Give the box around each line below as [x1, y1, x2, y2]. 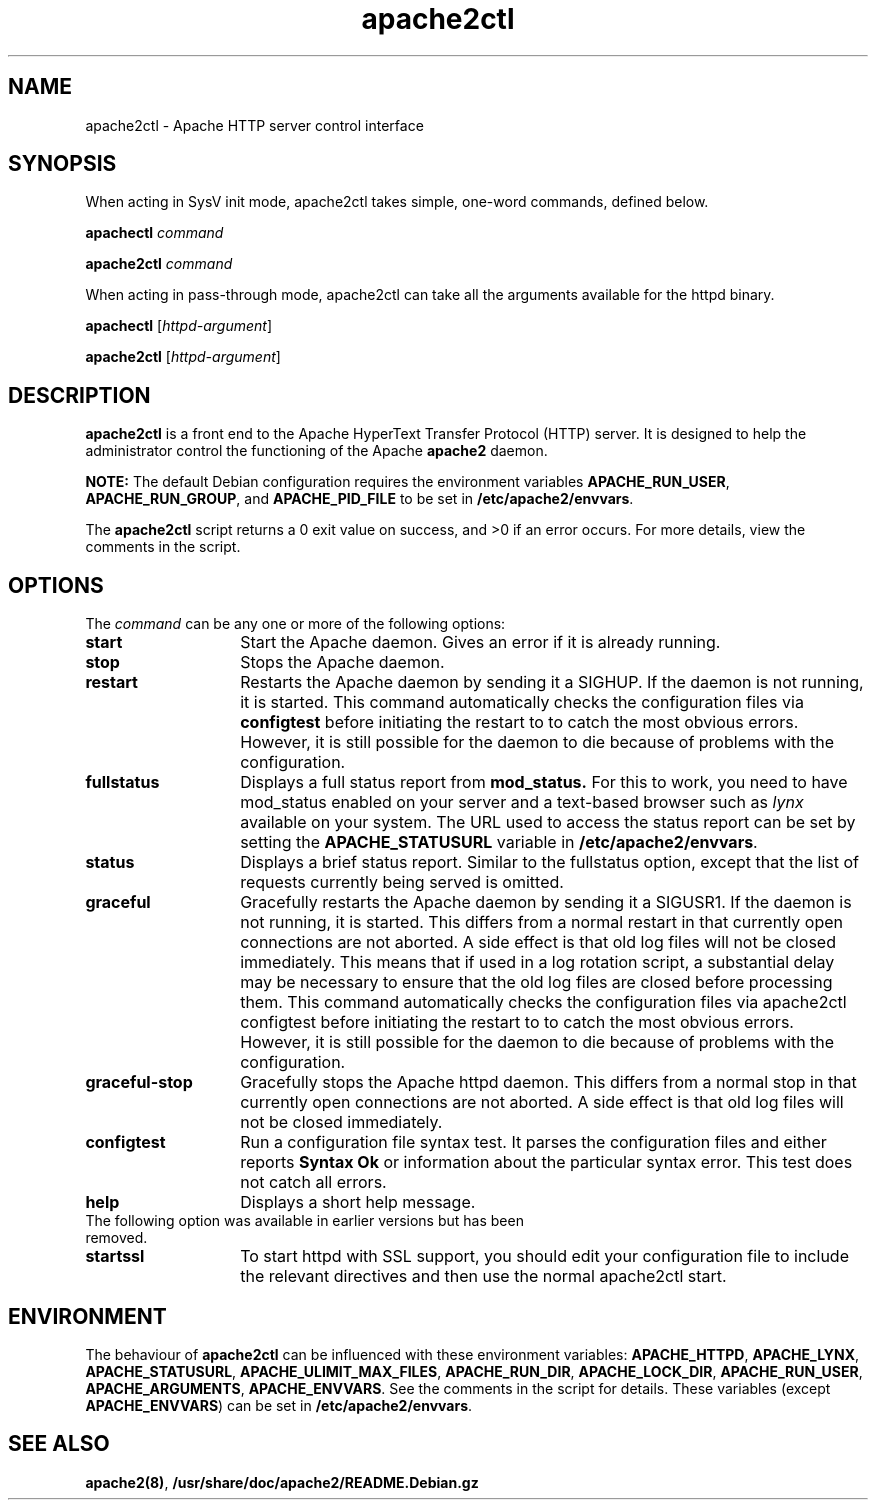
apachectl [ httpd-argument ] [85, 317, 273, 335]
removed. [85, 1229, 148, 1247]
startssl [85, 1246, 145, 1267]
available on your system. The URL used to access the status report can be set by [240, 812, 856, 833]
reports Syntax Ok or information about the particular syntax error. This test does [240, 1152, 853, 1173]
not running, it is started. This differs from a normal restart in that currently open [240, 912, 843, 933]
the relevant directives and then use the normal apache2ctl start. [240, 1266, 727, 1287]
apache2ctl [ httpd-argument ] [85, 348, 281, 366]
